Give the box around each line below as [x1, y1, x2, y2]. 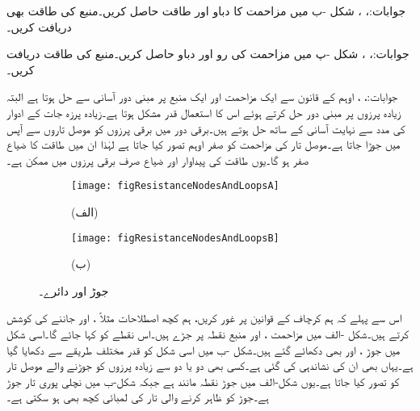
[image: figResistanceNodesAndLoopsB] [71, 232, 279, 244]
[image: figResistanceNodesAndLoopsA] [71, 180, 279, 192]
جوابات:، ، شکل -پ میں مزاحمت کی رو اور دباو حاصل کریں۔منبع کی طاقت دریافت [6, 45, 409, 62]
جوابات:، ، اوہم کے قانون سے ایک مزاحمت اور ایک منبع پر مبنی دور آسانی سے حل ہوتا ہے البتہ [6, 88, 398, 105]
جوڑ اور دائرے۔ [39, 282, 109, 299]
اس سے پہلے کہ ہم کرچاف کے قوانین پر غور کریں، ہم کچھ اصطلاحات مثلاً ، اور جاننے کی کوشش [6, 309, 402, 326]
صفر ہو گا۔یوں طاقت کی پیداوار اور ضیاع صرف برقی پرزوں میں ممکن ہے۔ [6, 151, 309, 168]
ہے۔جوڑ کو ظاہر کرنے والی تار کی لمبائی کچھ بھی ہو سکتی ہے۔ [6, 388, 269, 405]
